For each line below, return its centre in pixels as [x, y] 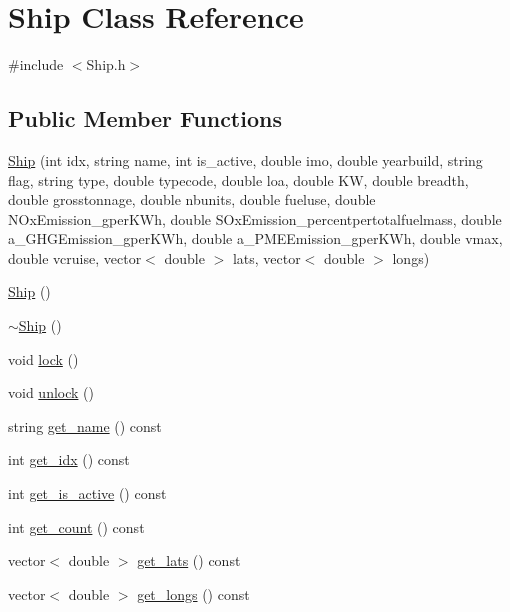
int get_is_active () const [87, 493]
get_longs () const [193, 593]
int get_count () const [76, 526]
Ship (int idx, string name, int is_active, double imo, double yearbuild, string [245, 159]
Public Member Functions [145, 118]
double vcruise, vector [75, 257]
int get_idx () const [69, 459]
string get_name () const [85, 425]
